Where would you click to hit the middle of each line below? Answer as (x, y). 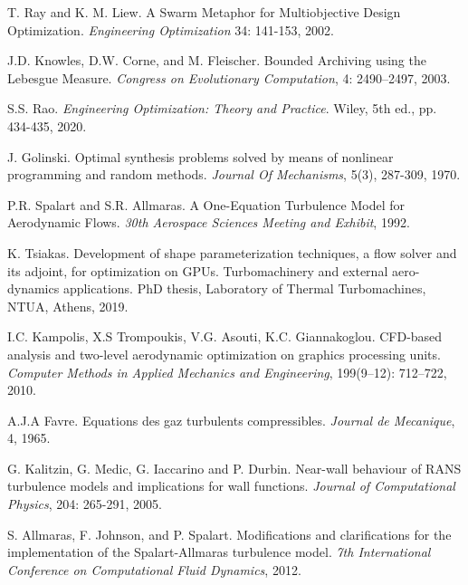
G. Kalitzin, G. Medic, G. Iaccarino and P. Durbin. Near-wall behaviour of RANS (234, 468)
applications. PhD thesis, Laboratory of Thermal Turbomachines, (244, 288)
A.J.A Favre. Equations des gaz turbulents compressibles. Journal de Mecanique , (231, 420)
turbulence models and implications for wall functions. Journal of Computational (231, 486)
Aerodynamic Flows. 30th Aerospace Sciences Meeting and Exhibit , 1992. (209, 222)
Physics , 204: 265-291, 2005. (85, 504)
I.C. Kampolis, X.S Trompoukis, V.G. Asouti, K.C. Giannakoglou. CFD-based (225, 336)
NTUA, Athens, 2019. (68, 306)
